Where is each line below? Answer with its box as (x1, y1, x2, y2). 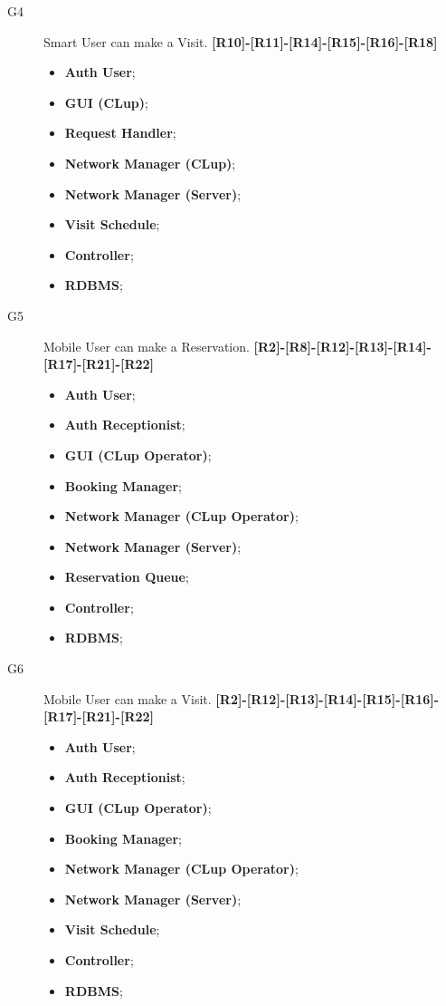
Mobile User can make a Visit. (43, 689, 212, 708)
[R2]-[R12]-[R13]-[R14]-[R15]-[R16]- (215, 689, 440, 708)
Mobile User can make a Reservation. (43, 336, 250, 355)
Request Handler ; (64, 123, 176, 142)
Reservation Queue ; (64, 567, 189, 586)
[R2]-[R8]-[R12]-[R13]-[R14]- (253, 336, 432, 355)
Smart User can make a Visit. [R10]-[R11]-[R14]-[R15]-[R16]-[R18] (43, 32, 438, 51)
